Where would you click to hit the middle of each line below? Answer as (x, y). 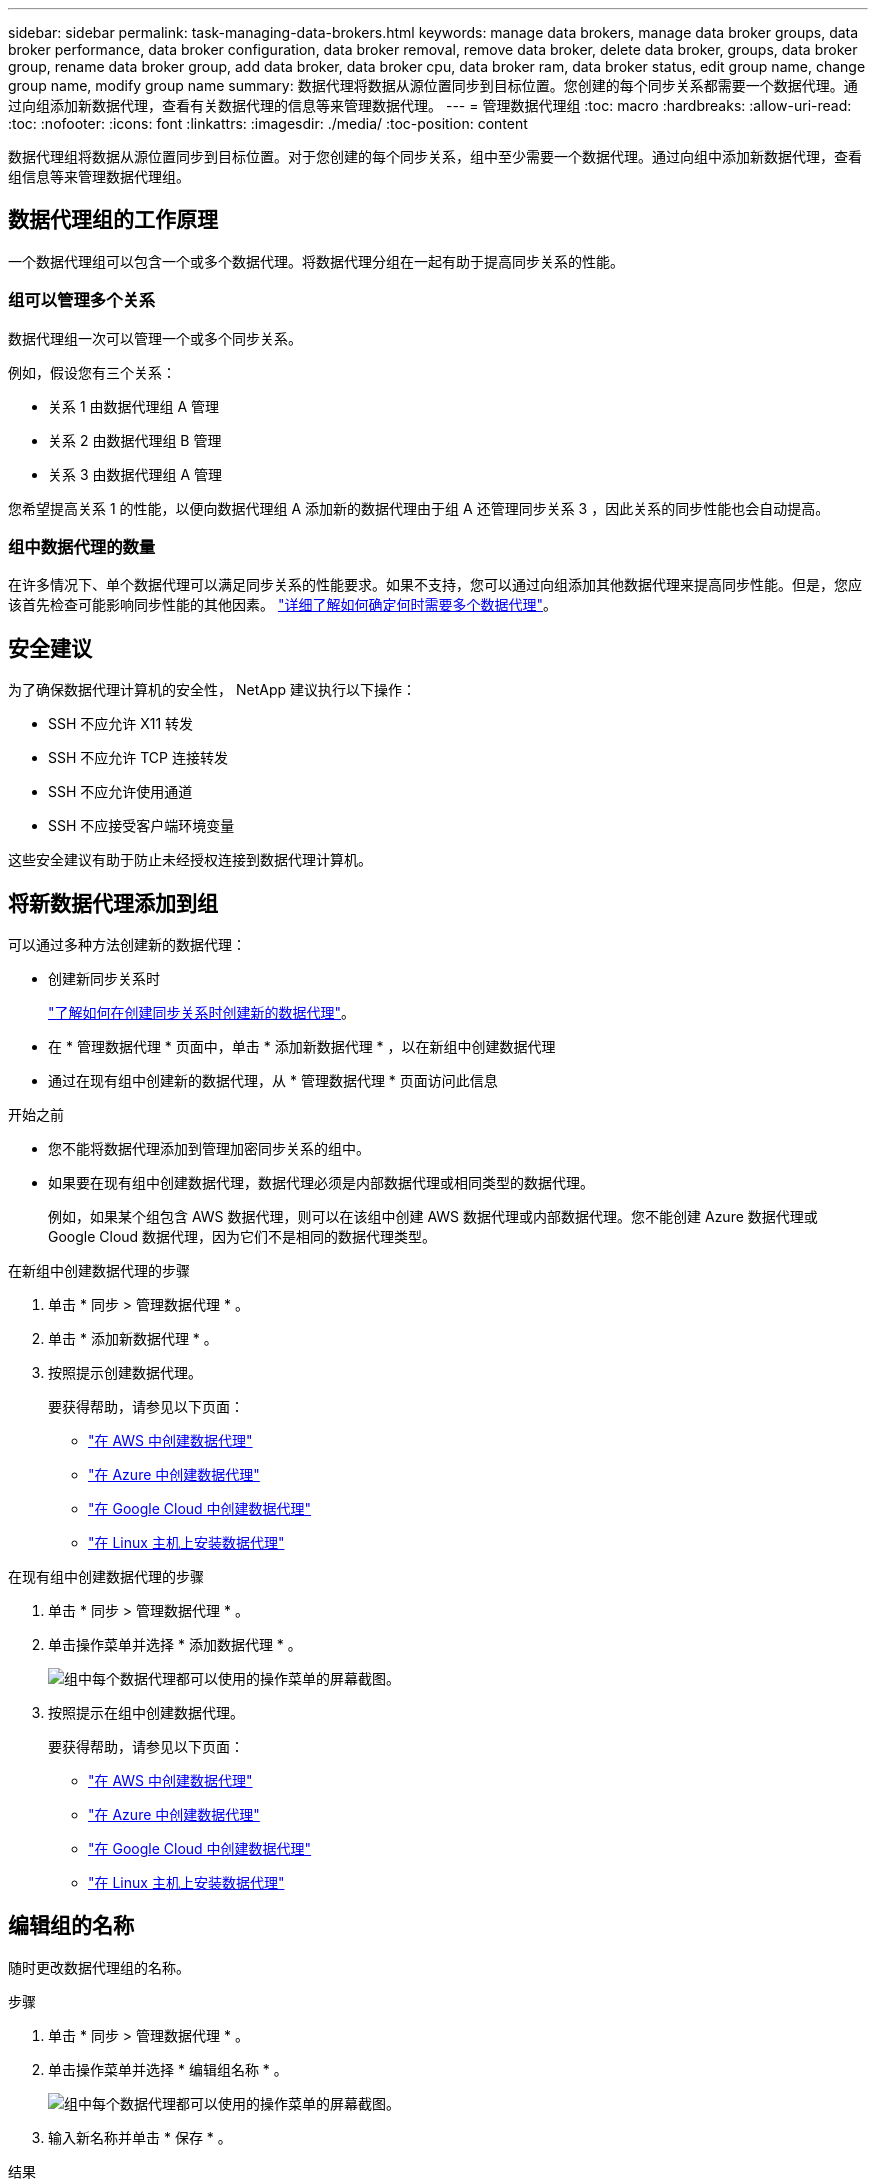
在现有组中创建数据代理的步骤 (106, 1577)
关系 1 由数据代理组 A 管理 (134, 406)
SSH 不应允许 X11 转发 (121, 724)
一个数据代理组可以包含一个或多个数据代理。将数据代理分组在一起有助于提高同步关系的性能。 (316, 261)
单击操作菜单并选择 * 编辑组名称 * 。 (168, 2069)
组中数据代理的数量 (82, 546)
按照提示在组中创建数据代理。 (146, 1713)
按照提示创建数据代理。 (125, 1373)
